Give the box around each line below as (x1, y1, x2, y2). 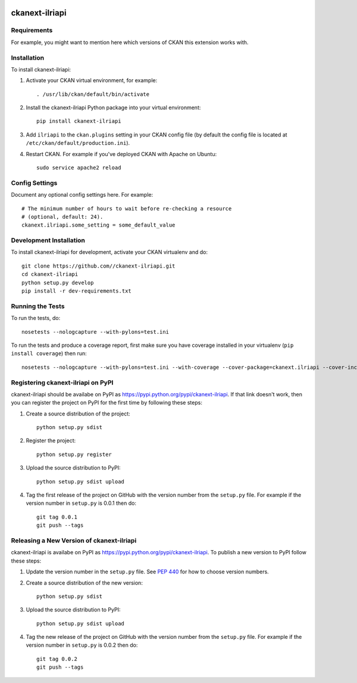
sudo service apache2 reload (36, 164, 121, 171)
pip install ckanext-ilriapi (36, 118, 121, 125)
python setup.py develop (21, 279, 94, 286)
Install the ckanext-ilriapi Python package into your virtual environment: (26, 104, 201, 111)
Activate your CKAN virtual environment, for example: (26, 77, 158, 84)
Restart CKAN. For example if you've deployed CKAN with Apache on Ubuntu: (26, 150, 217, 157)
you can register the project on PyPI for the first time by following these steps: (11, 399, 202, 406)
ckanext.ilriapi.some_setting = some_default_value (21, 222, 176, 229)
